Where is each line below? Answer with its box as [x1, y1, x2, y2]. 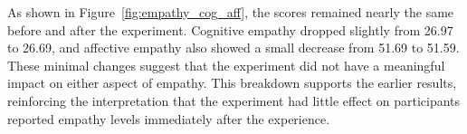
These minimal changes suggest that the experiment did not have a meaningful [7, 55, 445, 74]
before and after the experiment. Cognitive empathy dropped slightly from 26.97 [7, 20, 453, 39]
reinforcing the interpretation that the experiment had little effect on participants [7, 91, 461, 110]
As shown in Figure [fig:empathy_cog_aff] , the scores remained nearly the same [7, 3, 454, 21]
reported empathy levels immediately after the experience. [7, 109, 330, 128]
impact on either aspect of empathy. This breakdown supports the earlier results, [7, 73, 457, 92]
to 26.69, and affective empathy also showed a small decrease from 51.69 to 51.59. [7, 38, 460, 57]
